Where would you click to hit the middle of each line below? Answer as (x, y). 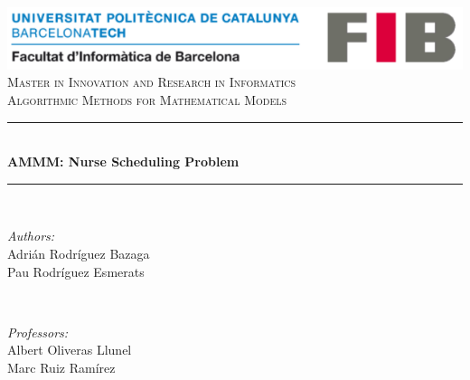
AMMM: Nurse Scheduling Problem (123, 161)
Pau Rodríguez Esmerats (76, 271)
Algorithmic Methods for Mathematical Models (147, 100)
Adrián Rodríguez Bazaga (79, 253)
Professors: (38, 332)
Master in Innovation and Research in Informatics (152, 82)
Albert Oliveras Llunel (70, 350)
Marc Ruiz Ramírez (61, 367)
